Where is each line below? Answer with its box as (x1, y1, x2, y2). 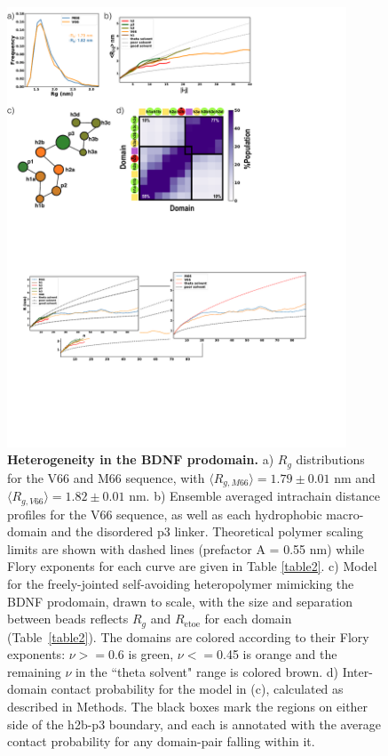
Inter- (342, 662, 373, 680)
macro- (326, 504, 364, 523)
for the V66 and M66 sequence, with (7, 468, 205, 487)
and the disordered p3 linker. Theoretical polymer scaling (51, 522, 363, 541)
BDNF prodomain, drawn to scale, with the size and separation (7, 591, 353, 610)
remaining (7, 662, 61, 680)
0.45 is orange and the (217, 645, 337, 664)
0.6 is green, (107, 645, 174, 664)
